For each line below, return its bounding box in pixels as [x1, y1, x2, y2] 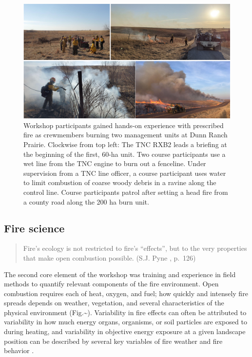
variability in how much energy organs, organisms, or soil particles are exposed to [4, 317, 247, 327]
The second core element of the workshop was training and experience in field [4, 269, 236, 279]
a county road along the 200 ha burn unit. [23, 196, 149, 207]
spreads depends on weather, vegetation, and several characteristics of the [4, 298, 224, 308]
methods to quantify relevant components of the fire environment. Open [4, 279, 219, 289]
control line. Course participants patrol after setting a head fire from [23, 187, 228, 197]
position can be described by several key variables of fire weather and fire [4, 336, 223, 346]
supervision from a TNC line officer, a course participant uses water [23, 168, 226, 178]
